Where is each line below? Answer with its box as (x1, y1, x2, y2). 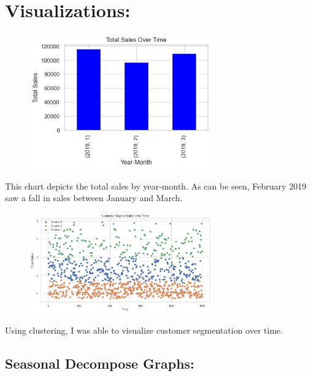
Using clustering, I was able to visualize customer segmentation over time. (5, 323, 283, 336)
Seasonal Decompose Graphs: (5, 353, 194, 372)
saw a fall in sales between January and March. (5, 191, 183, 204)
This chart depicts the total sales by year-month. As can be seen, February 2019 (5, 179, 307, 192)
